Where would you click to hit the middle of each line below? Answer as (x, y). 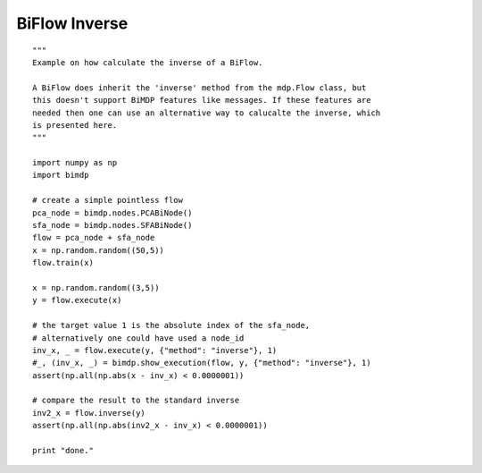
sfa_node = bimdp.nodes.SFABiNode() (112, 225)
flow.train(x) (63, 263)
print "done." (63, 451)
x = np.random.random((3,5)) (96, 287)
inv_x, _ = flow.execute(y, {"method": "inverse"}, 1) (155, 350)
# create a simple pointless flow (108, 200)
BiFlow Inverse (72, 23)
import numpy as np (75, 163)
